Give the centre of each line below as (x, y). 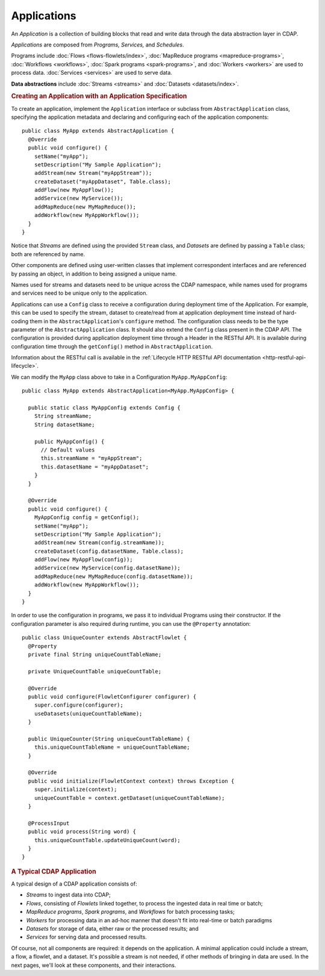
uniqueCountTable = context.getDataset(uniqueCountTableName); (129, 798)
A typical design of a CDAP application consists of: (74, 884)
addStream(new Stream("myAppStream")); (93, 173)
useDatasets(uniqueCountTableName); (88, 713)
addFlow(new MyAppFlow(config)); (84, 560)
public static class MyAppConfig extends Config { (104, 408)
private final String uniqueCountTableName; (95, 654)
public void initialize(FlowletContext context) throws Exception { (131, 781)
